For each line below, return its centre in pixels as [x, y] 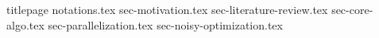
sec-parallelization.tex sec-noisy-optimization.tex [165, 24]
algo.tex [25, 24]
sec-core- [352, 9]
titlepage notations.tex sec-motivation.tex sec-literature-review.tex [167, 9]
